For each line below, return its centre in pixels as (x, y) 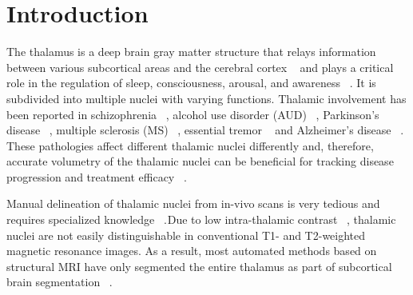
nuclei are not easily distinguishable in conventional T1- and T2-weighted (186, 235)
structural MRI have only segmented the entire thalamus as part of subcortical (199, 266)
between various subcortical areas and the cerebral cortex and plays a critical (200, 67)
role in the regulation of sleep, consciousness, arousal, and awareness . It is (191, 83)
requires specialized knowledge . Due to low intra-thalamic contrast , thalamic (201, 219)
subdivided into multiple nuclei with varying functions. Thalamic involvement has (206, 98)
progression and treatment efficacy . (97, 176)
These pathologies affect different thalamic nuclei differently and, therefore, (190, 145)
